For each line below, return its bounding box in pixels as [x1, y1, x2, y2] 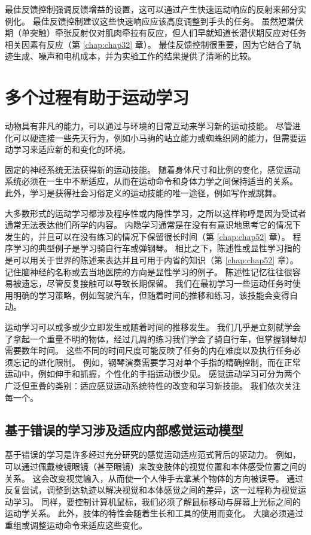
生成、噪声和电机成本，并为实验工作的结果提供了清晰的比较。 [13, 50, 256, 62]
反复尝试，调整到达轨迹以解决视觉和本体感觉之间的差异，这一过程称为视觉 [5, 484, 298, 496]
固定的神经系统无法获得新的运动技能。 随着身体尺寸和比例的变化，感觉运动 [5, 163, 301, 175]
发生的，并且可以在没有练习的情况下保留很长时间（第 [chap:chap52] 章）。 [5, 230, 290, 242]
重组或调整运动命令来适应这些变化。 [5, 518, 147, 531]
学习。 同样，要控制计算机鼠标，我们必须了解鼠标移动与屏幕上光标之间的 [13, 495, 301, 507]
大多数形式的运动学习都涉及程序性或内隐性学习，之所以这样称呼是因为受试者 [5, 206, 306, 219]
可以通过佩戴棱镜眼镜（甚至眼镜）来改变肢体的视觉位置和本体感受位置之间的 [5, 460, 306, 472]
